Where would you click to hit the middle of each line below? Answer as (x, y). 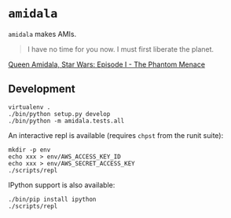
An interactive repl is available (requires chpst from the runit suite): (116, 135)
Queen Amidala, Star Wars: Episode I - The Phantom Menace (107, 64)
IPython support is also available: (62, 185)
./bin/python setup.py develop (59, 114)
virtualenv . (29, 107)
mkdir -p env (29, 150)
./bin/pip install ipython (52, 199)
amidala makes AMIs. (42, 34)
